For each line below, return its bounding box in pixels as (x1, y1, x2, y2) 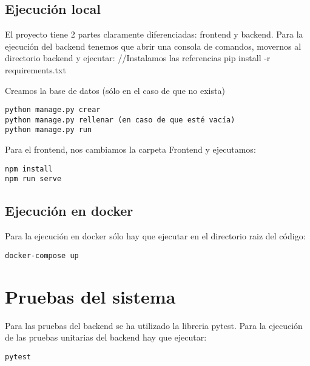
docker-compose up (5, 251, 79, 260)
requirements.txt (5, 63, 66, 76)
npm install (5, 164, 53, 173)
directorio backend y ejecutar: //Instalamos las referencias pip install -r (5, 52, 271, 64)
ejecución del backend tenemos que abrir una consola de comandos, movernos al (5, 39, 302, 52)
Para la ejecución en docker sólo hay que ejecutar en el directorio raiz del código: (5, 230, 306, 242)
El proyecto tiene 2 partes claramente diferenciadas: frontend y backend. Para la (5, 28, 303, 41)
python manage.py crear (5, 105, 101, 115)
